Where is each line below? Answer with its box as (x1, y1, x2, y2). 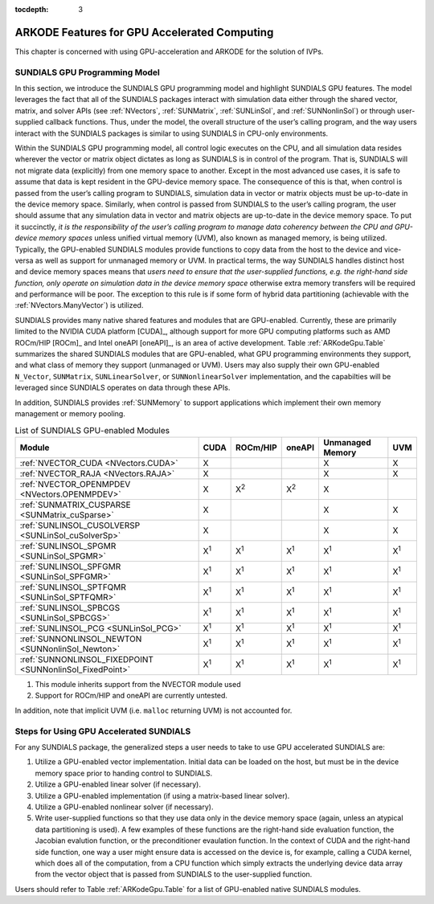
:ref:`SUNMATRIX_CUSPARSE (19, 499, 132, 510)
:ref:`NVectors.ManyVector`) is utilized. (14, 301, 144, 310)
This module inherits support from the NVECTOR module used (35, 680, 241, 689)
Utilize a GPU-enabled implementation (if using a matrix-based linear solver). (35, 791, 290, 800)
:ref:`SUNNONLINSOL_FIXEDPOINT (19, 654, 154, 665)
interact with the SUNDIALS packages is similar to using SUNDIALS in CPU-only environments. (14, 129, 329, 138)
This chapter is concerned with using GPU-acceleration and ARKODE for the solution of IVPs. (14, 47, 324, 56)
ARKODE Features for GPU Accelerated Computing (14, 25, 274, 39)
